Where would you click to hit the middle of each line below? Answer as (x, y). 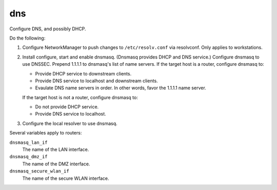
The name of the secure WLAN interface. (66, 178)
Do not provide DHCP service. (67, 107)
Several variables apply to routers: (46, 133)
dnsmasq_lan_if (29, 142)
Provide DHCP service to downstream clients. (83, 73)
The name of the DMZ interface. (56, 164)
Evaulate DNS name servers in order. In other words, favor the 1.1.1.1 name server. (121, 88)
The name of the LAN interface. (56, 149)
